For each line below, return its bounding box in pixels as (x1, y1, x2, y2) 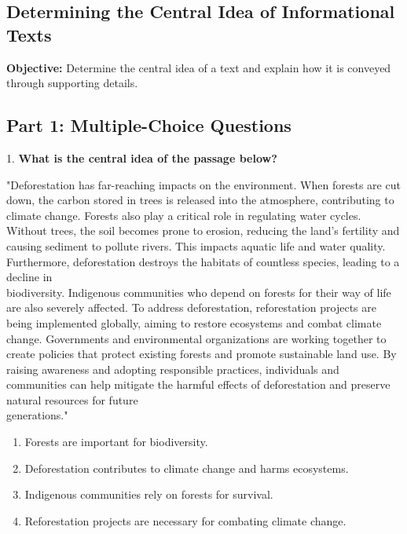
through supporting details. (6, 75, 138, 91)
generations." (6, 407, 68, 423)
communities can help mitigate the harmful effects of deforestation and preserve (6, 376, 390, 393)
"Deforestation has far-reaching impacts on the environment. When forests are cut (6, 176, 401, 192)
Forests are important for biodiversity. (24, 433, 208, 450)
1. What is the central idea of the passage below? (6, 149, 277, 166)
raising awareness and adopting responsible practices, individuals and (6, 360, 339, 377)
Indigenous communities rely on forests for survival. (24, 486, 273, 503)
